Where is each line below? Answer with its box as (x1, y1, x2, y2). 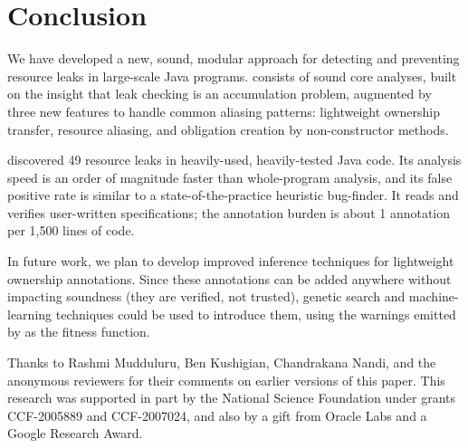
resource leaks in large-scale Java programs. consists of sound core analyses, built (7, 66, 457, 85)
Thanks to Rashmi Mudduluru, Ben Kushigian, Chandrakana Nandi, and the (7, 353, 436, 372)
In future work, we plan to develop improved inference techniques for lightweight (7, 252, 454, 271)
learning (7, 304, 53, 323)
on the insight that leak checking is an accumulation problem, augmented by (7, 84, 432, 103)
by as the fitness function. (7, 322, 150, 341)
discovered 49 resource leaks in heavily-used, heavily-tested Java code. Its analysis (7, 150, 462, 169)
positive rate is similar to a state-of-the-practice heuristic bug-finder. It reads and (7, 186, 459, 205)
